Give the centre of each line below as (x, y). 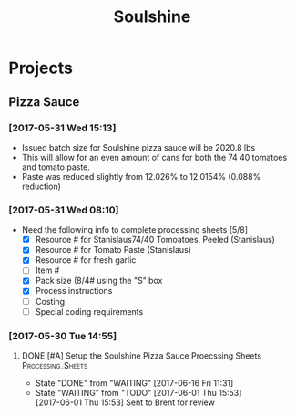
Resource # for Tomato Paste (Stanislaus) (113, 250)
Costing (50, 301)
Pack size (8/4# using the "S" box (99, 281)
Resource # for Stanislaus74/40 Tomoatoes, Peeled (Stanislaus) (155, 240)
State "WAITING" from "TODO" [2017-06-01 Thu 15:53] (138, 392)
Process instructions (74, 291)
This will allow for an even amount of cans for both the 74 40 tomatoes (154, 157)
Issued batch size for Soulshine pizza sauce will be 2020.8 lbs (138, 147)
